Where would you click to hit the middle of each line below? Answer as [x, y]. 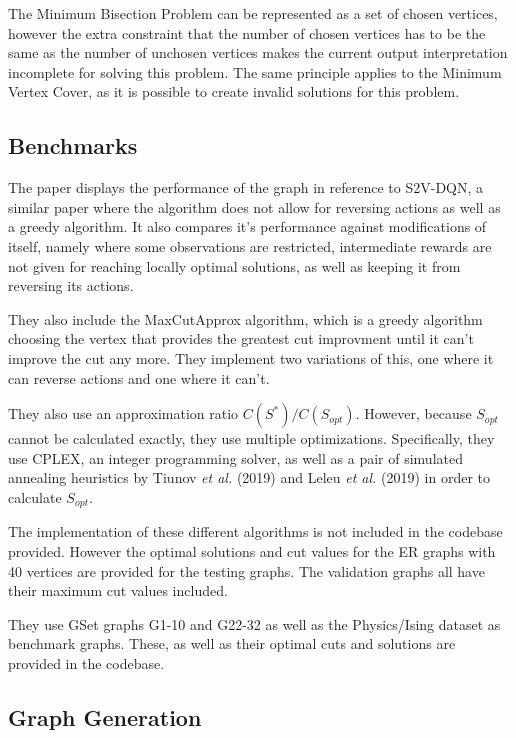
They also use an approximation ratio [123, 413]
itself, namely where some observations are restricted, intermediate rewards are [250, 245]
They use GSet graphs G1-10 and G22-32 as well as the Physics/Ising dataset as [254, 623]
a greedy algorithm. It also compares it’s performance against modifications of [247, 226]
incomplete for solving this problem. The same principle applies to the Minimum [255, 71]
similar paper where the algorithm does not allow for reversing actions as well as [254, 206]
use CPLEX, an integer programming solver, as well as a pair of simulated [235, 457]
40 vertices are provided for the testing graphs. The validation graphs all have [246, 570]
